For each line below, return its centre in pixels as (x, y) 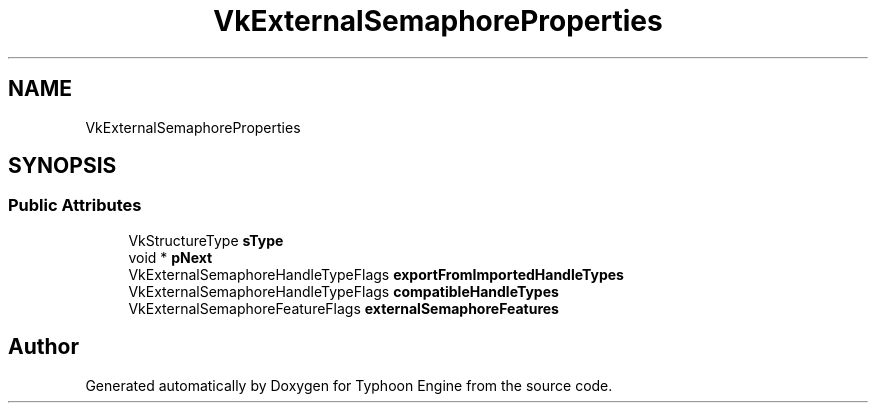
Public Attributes (75, 205)
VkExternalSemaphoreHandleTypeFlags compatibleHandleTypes (343, 291)
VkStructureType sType (206, 240)
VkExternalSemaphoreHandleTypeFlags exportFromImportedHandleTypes (376, 274)
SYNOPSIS (62, 166)
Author (43, 347)
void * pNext (170, 257)
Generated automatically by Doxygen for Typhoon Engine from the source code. (349, 385)
